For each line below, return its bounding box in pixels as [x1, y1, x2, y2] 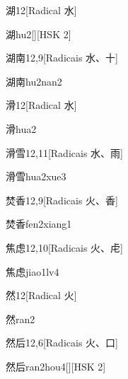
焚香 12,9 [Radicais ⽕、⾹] [6, 192, 118, 207]
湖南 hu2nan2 [6, 74, 62, 88]
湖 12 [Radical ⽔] [6, 3, 77, 17]
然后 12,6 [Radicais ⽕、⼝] [6, 335, 118, 350]
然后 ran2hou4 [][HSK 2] [6, 358, 106, 373]
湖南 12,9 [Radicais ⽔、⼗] [6, 50, 118, 65]
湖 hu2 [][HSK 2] [6, 26, 71, 41]
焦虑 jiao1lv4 [6, 264, 59, 279]
